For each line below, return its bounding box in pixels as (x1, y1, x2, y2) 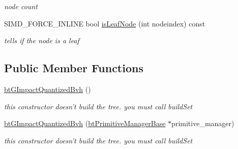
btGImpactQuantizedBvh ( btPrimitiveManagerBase (4, 118, 166, 129)
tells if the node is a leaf (4, 35, 79, 46)
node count (4, 1, 38, 11)
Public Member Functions (4, 60, 143, 76)
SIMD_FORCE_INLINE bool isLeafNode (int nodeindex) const (4, 18, 205, 28)
